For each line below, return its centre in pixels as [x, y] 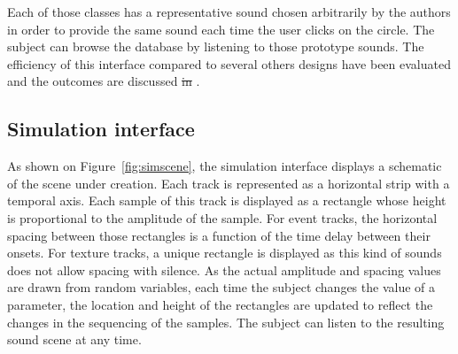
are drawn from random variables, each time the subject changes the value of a [221, 287]
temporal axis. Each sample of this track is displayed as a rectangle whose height [227, 200]
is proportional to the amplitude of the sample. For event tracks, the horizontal [222, 217]
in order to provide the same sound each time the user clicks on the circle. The [221, 29]
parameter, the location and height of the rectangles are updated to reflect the [220, 304]
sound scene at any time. [74, 339]
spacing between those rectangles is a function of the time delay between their [219, 235]
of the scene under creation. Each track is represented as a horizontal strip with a [229, 183]
